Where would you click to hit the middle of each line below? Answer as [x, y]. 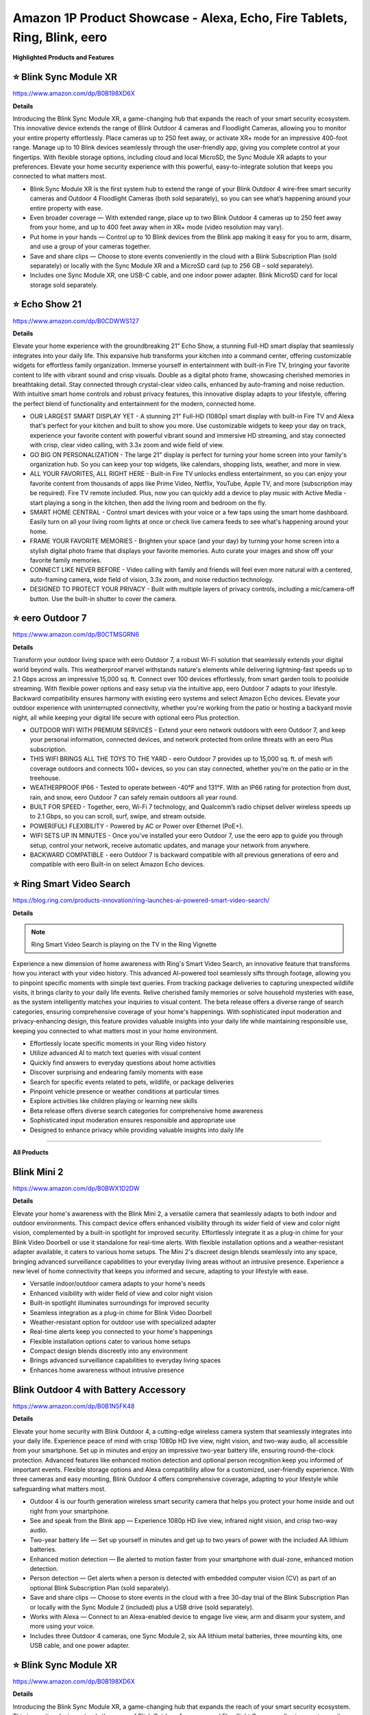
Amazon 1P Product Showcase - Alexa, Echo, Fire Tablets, [180, 18]
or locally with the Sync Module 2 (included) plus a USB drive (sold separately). [142, 1607]
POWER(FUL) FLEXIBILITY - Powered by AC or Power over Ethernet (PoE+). [137, 826]
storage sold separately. [64, 285]
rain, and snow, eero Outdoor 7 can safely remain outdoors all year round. [134, 797]
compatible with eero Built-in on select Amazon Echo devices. [117, 864]
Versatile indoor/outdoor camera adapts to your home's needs [118, 1284]
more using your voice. [62, 1627]
